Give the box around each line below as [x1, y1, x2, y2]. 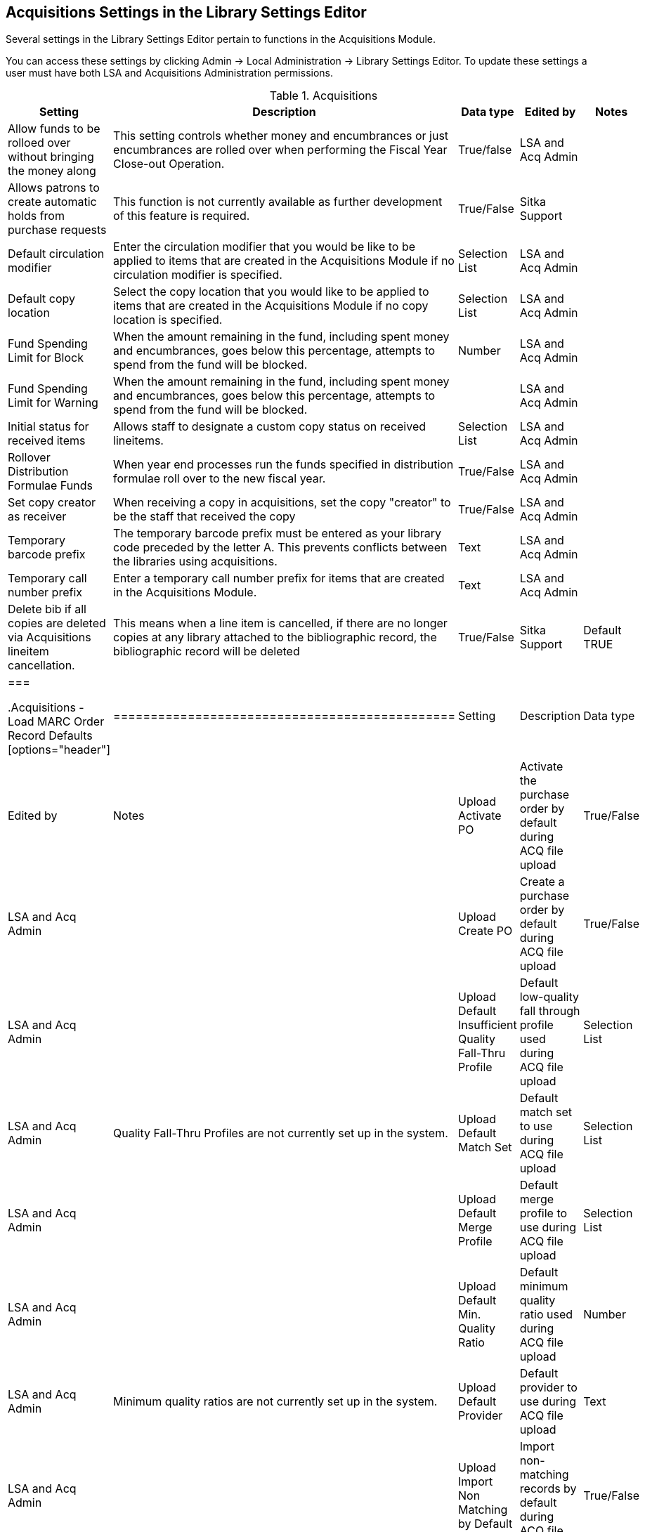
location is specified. [113, 313, 223, 327]
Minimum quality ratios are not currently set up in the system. [113, 1394, 438, 1409]
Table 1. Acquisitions [269, 89, 378, 103]
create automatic [8, 195, 97, 209]
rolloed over [8, 136, 71, 150]
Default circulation [8, 247, 105, 261]
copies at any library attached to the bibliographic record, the [113, 630, 437, 645]
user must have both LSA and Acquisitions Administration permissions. [6, 67, 334, 79]
